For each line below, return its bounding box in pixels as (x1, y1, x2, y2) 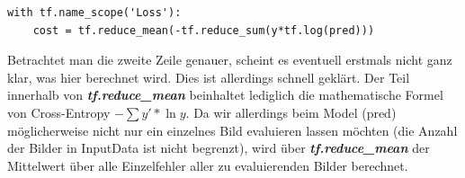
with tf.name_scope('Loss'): (7, 6, 182, 19)
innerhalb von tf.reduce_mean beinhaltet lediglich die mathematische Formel (7, 85, 443, 104)
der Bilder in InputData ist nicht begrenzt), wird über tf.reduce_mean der (7, 138, 430, 157)
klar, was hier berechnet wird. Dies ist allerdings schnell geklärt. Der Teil (7, 67, 410, 86)
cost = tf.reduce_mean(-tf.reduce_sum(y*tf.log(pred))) (32, 23, 375, 37)
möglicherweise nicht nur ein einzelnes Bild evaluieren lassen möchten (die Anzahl (7, 120, 458, 139)
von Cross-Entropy (7, 102, 111, 121)
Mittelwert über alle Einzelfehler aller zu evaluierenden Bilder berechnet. (7, 156, 408, 174)
